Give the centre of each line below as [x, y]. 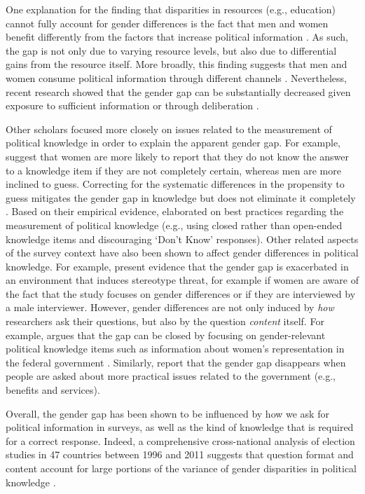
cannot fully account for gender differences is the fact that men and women [167, 23]
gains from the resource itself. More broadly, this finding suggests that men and [177, 64]
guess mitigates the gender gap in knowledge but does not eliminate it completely [181, 197]
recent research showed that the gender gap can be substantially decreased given [178, 91]
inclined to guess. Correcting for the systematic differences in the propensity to [175, 184]
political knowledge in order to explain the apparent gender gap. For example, [173, 143]
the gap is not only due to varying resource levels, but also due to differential [171, 50]
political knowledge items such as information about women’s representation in [175, 349]
